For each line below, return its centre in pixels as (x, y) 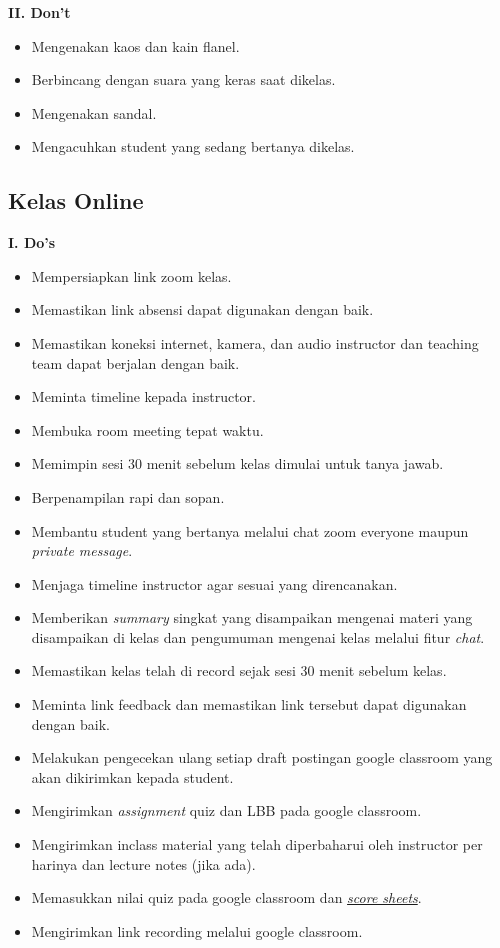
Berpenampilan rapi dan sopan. (128, 496)
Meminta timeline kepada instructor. (143, 396)
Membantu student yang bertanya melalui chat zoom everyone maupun (250, 530)
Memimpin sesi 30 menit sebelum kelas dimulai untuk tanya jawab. (237, 463)
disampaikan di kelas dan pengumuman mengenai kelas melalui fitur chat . (258, 636)
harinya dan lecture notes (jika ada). (143, 863)
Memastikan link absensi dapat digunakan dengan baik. (202, 309)
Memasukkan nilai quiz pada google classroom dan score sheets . (226, 897)
